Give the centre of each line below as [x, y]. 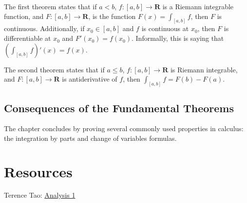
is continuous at [165, 28]
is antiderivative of [90, 79]
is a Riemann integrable [198, 6]
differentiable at [28, 38]
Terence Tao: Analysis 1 [40, 195]
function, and [24, 16]
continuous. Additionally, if [44, 28]
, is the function [112, 16]
